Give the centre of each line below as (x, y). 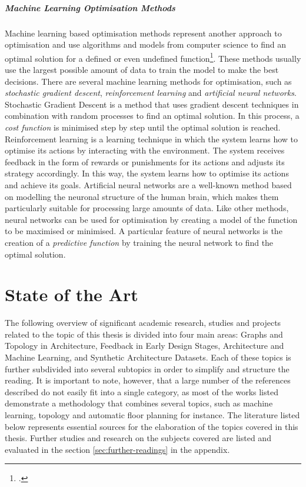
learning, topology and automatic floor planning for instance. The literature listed (152, 414)
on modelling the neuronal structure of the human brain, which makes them (142, 196)
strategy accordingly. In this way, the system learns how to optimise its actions (147, 173)
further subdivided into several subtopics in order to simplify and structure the (147, 368)
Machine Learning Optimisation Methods (90, 7)
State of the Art (71, 294)
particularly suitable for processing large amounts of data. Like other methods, (147, 208)
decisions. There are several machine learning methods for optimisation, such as (148, 81)
